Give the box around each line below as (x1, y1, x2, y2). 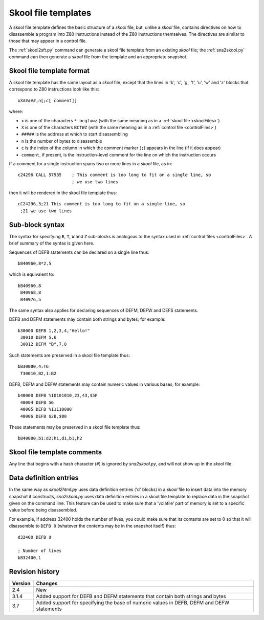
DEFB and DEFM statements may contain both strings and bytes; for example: (9, 316, 166, 322)
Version (12, 580, 31, 587)
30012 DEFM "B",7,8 (20, 341, 67, 347)
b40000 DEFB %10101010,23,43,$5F (18, 393, 98, 399)
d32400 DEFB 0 (18, 534, 51, 540)
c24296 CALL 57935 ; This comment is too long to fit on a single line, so (18, 172, 211, 178)
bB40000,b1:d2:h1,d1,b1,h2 (18, 436, 83, 441)
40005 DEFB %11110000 (20, 406, 72, 412)
